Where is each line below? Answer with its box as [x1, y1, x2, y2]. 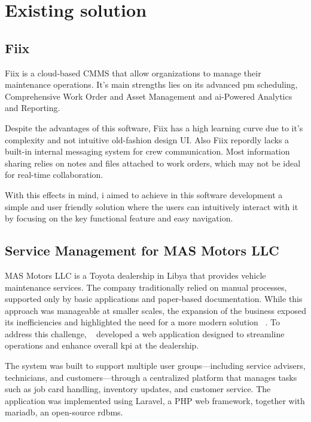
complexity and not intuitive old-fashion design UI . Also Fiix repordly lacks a [5, 133, 289, 146]
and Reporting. [5, 101, 60, 114]
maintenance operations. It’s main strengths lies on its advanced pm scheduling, [5, 78, 298, 91]
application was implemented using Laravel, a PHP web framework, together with [5, 394, 305, 406]
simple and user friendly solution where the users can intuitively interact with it [5, 200, 298, 212]
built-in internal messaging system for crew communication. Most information [5, 145, 290, 158]
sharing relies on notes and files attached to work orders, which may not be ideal [5, 156, 301, 169]
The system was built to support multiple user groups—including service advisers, [5, 359, 306, 372]
